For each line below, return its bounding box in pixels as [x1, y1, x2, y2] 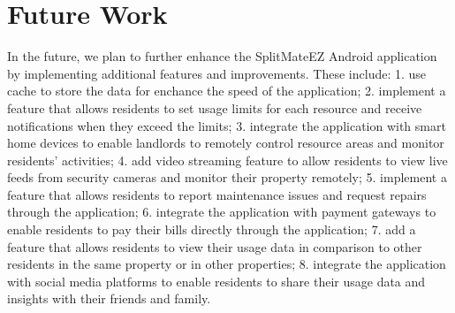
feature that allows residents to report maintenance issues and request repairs [7, 185, 427, 203]
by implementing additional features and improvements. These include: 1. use [7, 64, 427, 82]
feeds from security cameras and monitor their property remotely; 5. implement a [7, 168, 447, 187]
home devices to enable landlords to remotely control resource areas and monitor [7, 134, 444, 152]
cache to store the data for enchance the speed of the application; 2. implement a [7, 81, 446, 100]
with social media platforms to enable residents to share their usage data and [7, 271, 426, 290]
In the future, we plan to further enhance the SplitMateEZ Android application [7, 47, 437, 65]
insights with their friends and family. [7, 289, 211, 308]
